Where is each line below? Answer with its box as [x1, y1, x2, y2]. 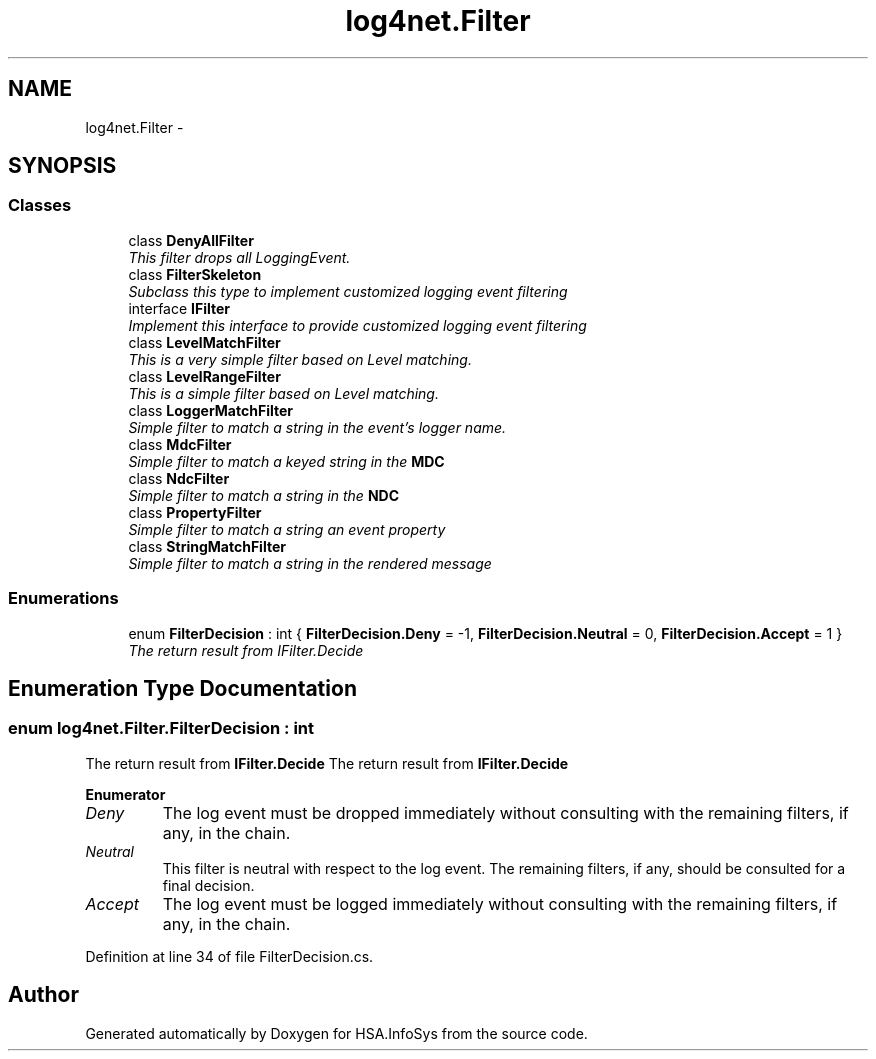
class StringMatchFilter [128, 537, 286, 555]
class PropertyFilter [128, 503, 262, 521]
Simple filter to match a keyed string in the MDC [128, 452, 445, 470]
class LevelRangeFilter [128, 367, 281, 385]
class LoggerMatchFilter [128, 401, 293, 419]
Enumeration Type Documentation [8, 675, 357, 701]
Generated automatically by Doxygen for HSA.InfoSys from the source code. [85, 1024, 588, 1042]
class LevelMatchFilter [128, 333, 281, 351]
